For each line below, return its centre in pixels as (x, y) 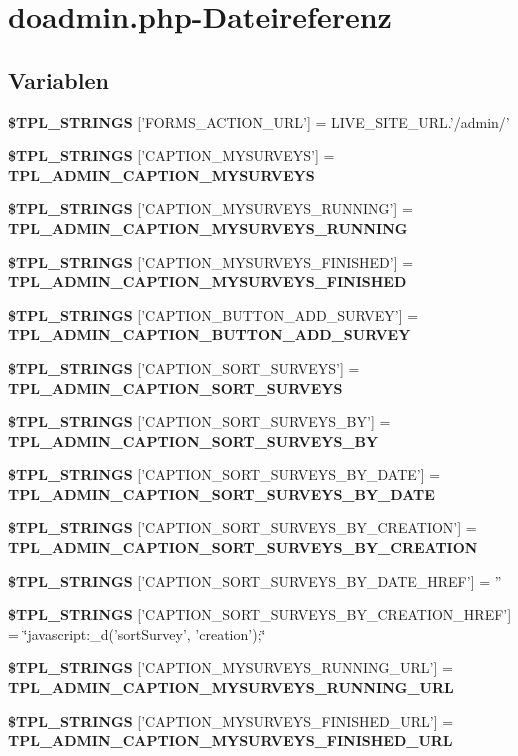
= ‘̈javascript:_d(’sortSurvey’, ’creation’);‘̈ (137, 633)
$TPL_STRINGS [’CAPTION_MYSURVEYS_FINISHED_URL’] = (231, 720)
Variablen (58, 79)
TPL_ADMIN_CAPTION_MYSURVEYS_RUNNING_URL (231, 687)
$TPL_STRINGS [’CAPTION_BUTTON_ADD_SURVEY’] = (213, 314)
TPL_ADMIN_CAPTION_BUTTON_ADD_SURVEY (209, 334)
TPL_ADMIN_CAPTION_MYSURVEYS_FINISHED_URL (230, 740)
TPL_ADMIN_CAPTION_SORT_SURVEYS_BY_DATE (221, 493)
